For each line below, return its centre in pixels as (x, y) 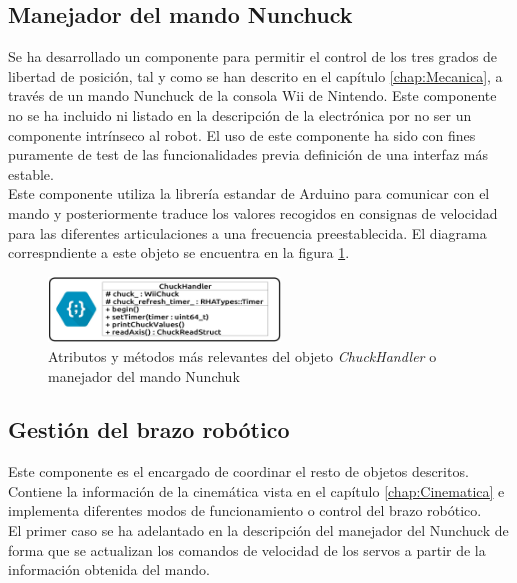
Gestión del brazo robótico (149, 429)
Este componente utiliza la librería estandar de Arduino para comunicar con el (249, 193)
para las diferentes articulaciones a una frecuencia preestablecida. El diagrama (247, 232)
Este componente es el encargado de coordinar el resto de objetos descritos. (238, 471)
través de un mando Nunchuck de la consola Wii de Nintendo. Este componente (252, 95)
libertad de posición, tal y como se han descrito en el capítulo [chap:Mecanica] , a (255, 75)
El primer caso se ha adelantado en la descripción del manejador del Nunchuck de (258, 530)
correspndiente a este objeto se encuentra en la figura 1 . (179, 252)
